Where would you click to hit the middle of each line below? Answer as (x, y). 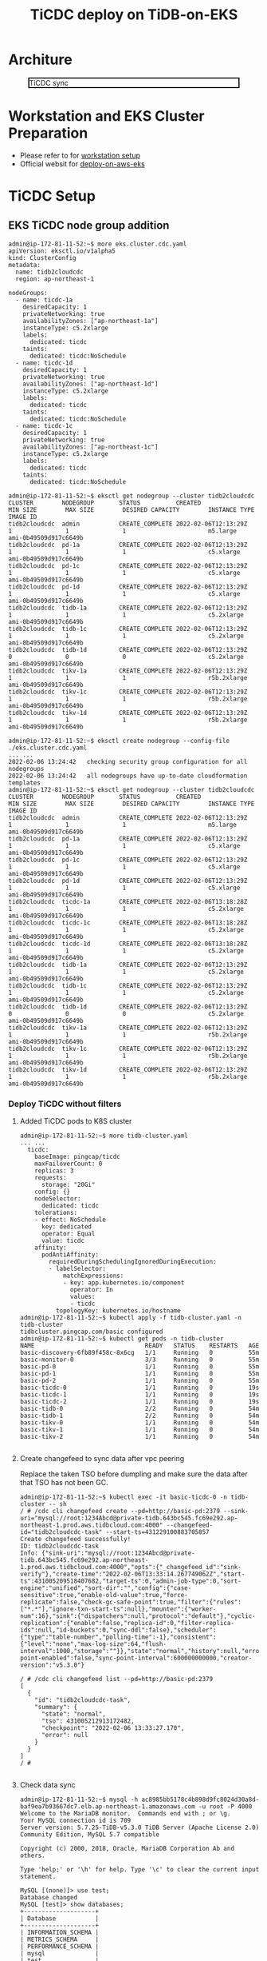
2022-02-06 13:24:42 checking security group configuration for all (128, 761)
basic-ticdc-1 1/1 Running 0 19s (139, 1395)
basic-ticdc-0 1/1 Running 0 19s (139, 1388)
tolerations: (56, 1213)
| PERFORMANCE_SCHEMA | (59, 1947)
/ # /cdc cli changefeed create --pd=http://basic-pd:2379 (120, 1512)
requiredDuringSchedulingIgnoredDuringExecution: (133, 1262)
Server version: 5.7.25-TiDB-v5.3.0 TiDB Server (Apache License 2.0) (139, 1828)
